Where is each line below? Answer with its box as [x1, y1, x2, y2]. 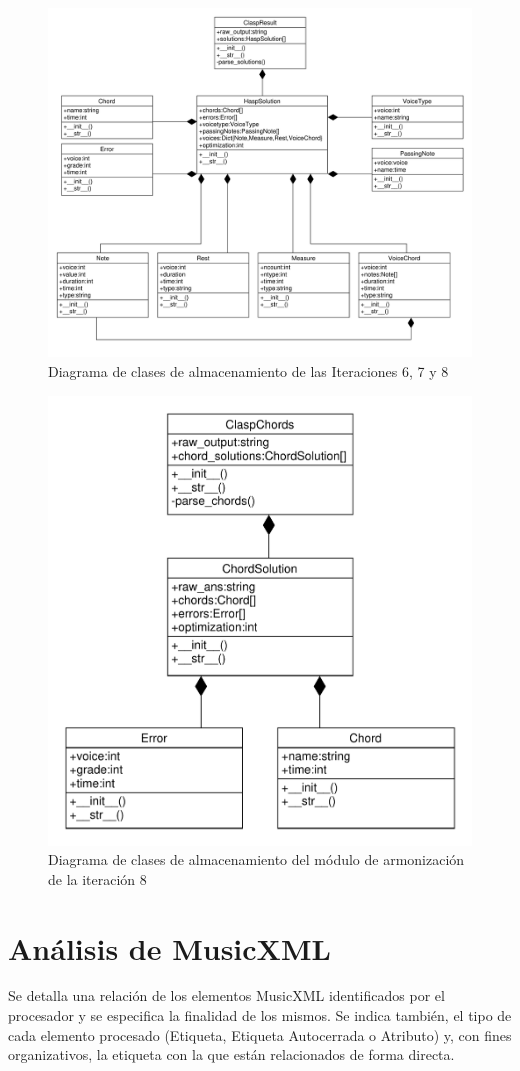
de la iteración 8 [48, 868, 147, 889]
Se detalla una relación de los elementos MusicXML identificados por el [8, 985, 445, 1006]
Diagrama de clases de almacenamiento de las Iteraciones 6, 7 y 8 [48, 361, 449, 382]
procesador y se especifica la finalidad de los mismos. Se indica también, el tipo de [8, 1005, 512, 1026]
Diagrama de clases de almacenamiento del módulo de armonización [48, 849, 465, 870]
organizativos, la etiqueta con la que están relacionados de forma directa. [8, 1044, 455, 1065]
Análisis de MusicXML [8, 927, 331, 968]
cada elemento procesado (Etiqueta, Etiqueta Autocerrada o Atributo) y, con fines [8, 1024, 512, 1045]
